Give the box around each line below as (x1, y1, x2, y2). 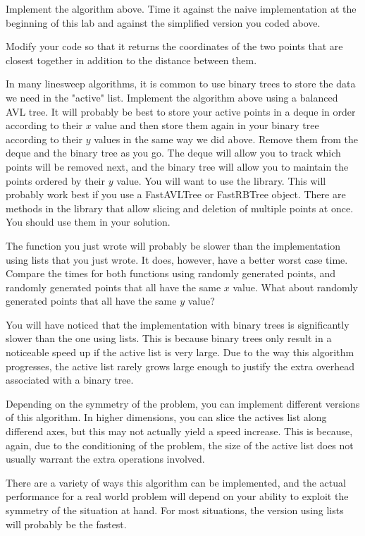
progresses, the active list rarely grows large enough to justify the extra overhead (6, 358, 355, 373)
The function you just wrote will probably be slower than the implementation (6, 238, 341, 252)
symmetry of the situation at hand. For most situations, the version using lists (6, 503, 344, 517)
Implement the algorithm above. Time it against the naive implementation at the (6, 1, 357, 16)
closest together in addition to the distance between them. (6, 52, 257, 67)
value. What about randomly (233, 279, 358, 294)
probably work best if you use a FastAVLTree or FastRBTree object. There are (6, 187, 346, 202)
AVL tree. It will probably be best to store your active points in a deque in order (6, 104, 356, 118)
